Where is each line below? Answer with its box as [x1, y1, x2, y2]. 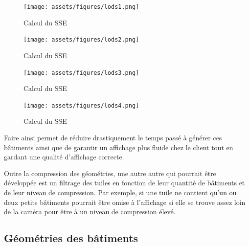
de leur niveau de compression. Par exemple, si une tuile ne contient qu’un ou [4, 187, 237, 197]
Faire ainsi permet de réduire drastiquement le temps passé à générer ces [4, 133, 222, 142]
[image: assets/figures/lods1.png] [23, 3, 139, 10]
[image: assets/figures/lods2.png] [23, 36, 139, 44]
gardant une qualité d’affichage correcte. [4, 152, 124, 162]
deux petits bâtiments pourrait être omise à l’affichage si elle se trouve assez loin [4, 197, 246, 207]
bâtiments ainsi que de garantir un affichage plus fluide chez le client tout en [4, 142, 233, 152]
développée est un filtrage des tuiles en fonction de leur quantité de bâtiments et [4, 178, 245, 188]
